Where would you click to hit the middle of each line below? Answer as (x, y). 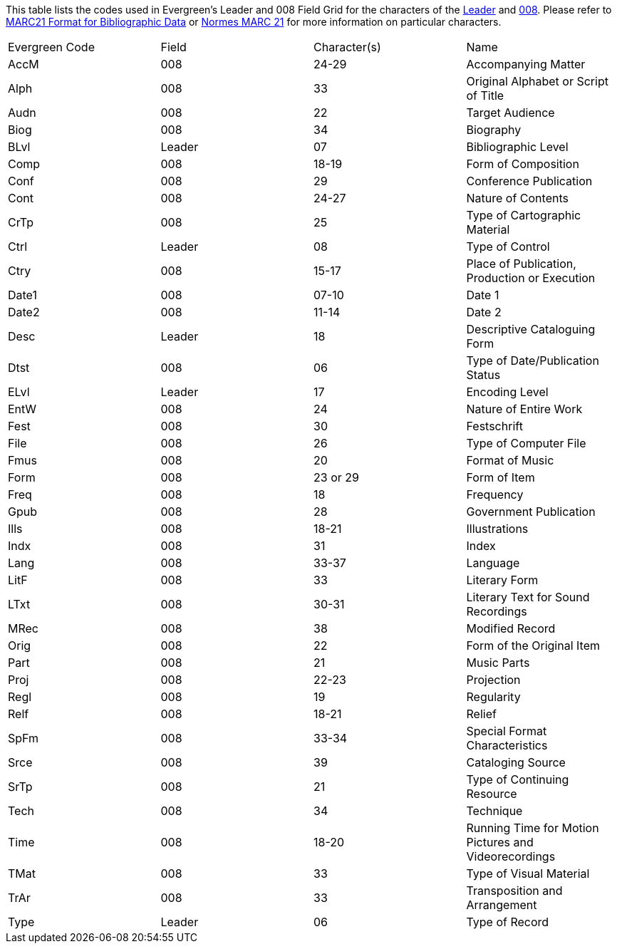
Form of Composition (523, 164)
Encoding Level (507, 392)
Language (493, 563)
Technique (494, 811)
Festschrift (494, 426)
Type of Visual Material (528, 873)
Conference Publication (529, 181)
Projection (493, 680)
